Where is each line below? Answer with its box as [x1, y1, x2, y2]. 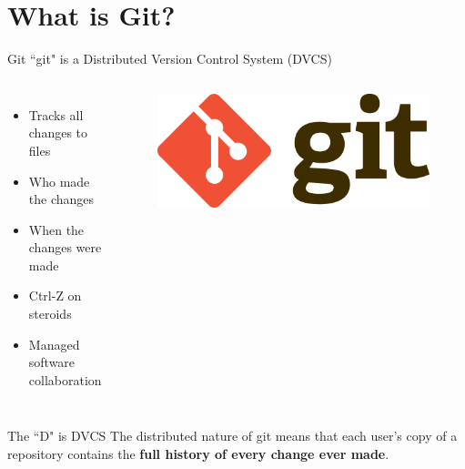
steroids [28, 304, 72, 323]
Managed [28, 334, 80, 353]
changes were [28, 238, 102, 257]
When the [28, 219, 85, 239]
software [28, 352, 76, 372]
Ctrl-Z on [28, 286, 82, 305]
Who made [28, 171, 90, 190]
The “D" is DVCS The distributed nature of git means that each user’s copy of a [7, 426, 458, 445]
